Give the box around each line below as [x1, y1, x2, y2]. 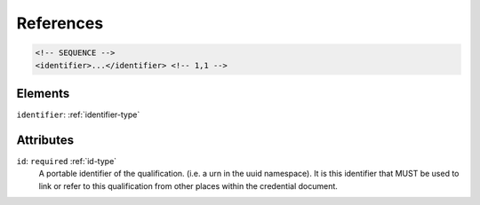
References [16, 13, 104, 33]
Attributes [16, 132, 75, 147]
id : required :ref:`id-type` [16, 155, 117, 166]
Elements [16, 85, 70, 101]
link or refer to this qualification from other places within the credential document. [38, 180, 338, 191]
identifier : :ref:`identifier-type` [16, 109, 140, 120]
